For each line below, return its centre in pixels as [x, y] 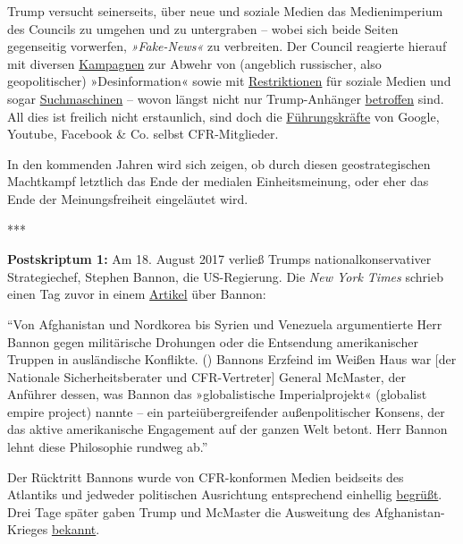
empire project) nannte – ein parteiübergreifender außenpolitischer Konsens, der [226, 411]
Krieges [28, 529]
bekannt [74, 529]
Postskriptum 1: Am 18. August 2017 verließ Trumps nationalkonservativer [219, 259]
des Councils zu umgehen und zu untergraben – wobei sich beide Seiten [203, 28]
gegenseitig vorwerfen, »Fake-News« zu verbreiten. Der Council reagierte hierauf [227, 46]
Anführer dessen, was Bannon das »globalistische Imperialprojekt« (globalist [217, 394]
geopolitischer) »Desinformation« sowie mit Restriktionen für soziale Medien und [229, 81]
